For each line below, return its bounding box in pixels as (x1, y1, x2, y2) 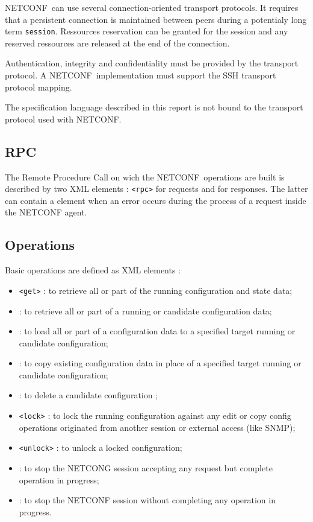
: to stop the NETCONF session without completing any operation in (19, 494, 276, 506)
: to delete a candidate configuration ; (19, 389, 158, 401)
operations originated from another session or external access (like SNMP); (19, 421, 296, 433)
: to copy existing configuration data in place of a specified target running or (19, 357, 302, 369)
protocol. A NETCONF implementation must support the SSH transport (5, 69, 276, 81)
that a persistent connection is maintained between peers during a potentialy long (5, 13, 307, 25)
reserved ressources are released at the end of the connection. (5, 36, 230, 49)
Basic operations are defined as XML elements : (5, 264, 181, 276)
